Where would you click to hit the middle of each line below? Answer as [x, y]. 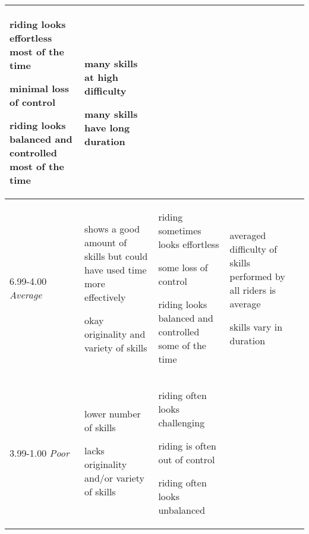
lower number [113, 414]
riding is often [187, 446]
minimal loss [40, 88]
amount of [106, 242]
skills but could [116, 256]
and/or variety [115, 478]
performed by [257, 276]
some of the [182, 345]
